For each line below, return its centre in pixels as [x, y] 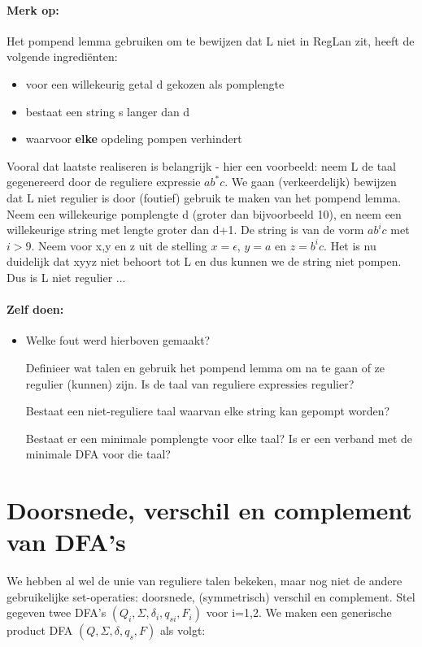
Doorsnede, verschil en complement [209, 510]
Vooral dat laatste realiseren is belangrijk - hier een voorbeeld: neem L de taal [201, 165]
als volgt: [183, 630]
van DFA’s [66, 542]
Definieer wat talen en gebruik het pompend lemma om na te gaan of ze [205, 367]
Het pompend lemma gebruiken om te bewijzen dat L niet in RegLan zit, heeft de [211, 40]
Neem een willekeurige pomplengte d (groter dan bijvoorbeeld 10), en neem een [204, 213]
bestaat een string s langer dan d [108, 111]
